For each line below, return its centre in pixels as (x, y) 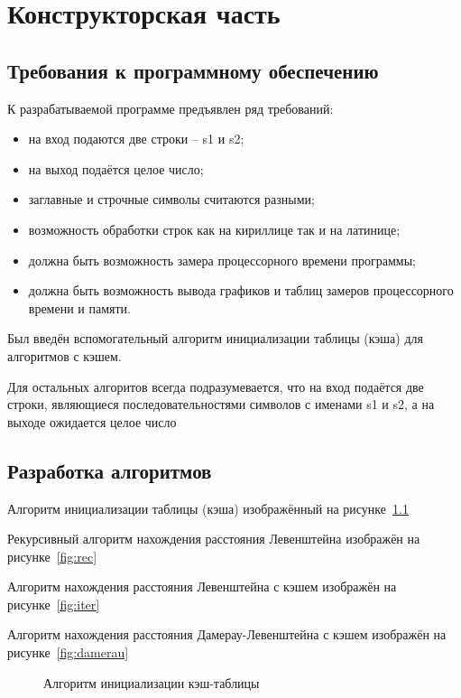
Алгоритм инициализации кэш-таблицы (152, 682)
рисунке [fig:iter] (54, 604)
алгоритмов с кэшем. (65, 355)
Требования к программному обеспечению (193, 70)
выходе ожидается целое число (92, 421)
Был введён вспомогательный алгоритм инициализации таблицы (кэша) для (215, 338)
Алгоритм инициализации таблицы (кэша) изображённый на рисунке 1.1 (208, 508)
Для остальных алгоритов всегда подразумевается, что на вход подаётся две (216, 386)
